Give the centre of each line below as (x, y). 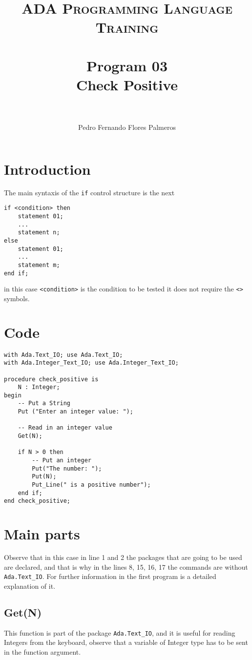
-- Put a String (44, 403)
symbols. (17, 298)
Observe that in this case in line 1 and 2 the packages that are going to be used (123, 557)
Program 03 (127, 65)
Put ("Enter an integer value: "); (75, 412)
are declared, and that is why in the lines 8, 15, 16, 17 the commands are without (126, 567)
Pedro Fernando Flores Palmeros (127, 127)
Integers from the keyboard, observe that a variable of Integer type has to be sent (126, 642)
